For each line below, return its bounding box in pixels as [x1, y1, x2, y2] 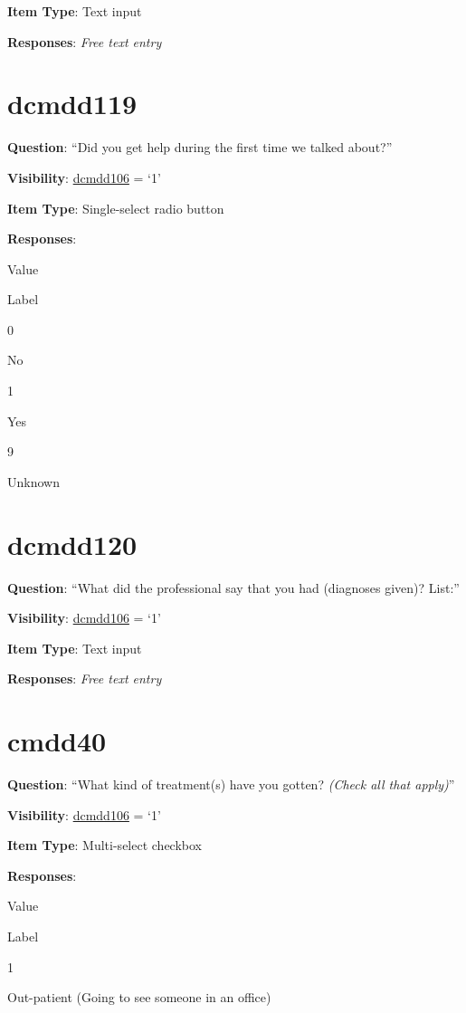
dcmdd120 [7, 525, 138, 562]
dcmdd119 [7, 85, 138, 122]
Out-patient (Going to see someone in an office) [7, 988, 271, 1007]
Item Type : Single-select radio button [7, 198, 224, 217]
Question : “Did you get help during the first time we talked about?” [7, 138, 393, 157]
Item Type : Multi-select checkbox [7, 836, 202, 855]
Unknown [7, 472, 60, 491]
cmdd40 [7, 722, 107, 760]
